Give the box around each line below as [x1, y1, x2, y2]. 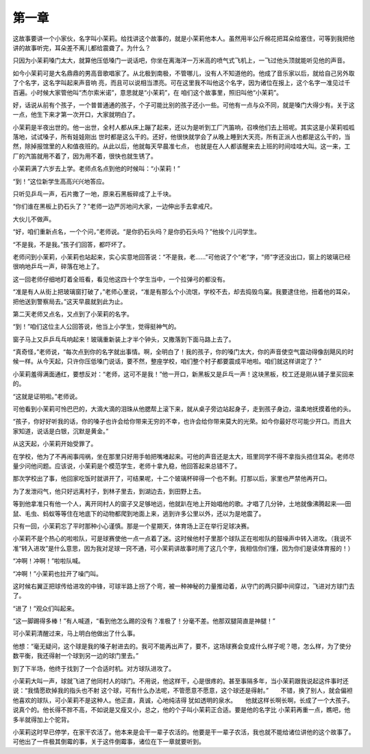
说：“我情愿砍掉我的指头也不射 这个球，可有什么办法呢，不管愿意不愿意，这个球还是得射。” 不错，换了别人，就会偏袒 [12, 687, 353, 695]
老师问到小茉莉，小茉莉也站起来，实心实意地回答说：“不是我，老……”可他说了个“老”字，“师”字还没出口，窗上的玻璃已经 [12, 253, 351, 261]
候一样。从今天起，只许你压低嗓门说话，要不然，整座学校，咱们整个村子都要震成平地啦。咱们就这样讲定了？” [12, 357, 322, 365]
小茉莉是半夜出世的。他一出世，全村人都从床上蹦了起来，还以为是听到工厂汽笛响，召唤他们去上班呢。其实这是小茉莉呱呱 [12, 123, 355, 131]
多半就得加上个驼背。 [12, 715, 73, 724]
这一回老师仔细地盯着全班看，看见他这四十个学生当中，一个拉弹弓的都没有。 [12, 275, 229, 283]
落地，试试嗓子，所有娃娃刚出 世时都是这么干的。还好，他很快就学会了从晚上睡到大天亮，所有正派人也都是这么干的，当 [12, 133, 351, 141]
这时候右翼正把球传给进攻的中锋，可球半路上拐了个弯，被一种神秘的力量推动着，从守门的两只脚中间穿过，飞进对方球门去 [12, 582, 355, 590]
